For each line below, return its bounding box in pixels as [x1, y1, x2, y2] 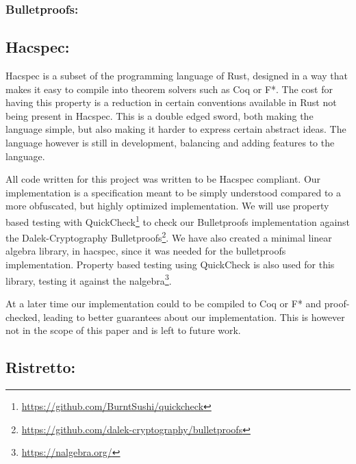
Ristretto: [5, 357, 76, 378]
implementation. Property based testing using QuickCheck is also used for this [5, 257, 335, 272]
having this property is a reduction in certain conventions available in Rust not [5, 95, 337, 109]
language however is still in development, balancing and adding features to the [5, 136, 335, 150]
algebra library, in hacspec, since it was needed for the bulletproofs [5, 244, 286, 258]
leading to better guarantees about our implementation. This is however [43, 309, 345, 324]
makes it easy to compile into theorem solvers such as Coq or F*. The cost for [5, 81, 333, 96]
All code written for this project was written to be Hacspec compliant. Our [5, 172, 321, 186]
